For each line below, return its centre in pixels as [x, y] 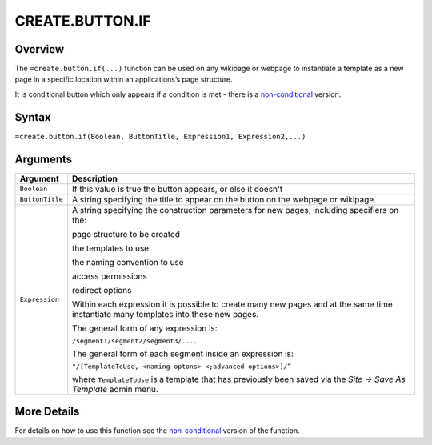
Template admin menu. [116, 389]
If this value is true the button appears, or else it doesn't [178, 189]
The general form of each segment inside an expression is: [183, 354]
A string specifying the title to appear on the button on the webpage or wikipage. [224, 199]
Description [95, 178]
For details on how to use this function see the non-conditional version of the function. [157, 431]
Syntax [33, 117]
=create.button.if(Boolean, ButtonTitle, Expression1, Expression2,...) [160, 136]
